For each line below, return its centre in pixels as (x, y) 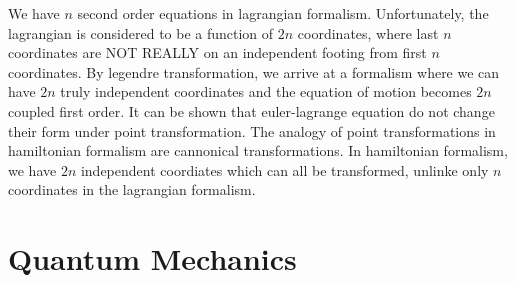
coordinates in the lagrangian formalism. (132, 189)
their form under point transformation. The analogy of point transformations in (252, 130)
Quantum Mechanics (152, 258)
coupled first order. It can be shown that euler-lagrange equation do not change (251, 110)
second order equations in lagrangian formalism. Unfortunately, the (283, 13)
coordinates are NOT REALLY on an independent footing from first (217, 52)
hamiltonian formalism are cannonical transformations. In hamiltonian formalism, (258, 150)
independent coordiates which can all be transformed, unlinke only (284, 169)
